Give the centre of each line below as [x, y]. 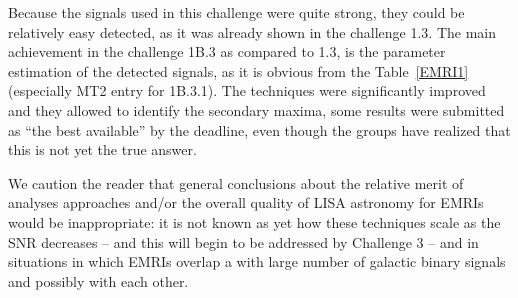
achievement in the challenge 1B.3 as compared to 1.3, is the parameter [227, 51]
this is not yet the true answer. [102, 149]
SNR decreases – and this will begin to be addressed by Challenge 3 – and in [243, 241]
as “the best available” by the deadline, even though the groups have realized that [259, 129]
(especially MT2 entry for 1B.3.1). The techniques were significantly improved [247, 90]
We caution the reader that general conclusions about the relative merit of [236, 182]
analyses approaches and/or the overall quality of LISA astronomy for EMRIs [246, 202]
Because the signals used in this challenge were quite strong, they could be [236, 12]
